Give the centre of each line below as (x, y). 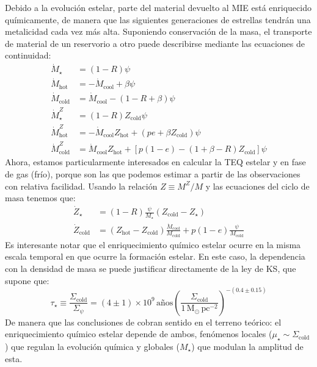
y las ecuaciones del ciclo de (257, 186)
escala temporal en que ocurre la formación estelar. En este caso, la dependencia (155, 256)
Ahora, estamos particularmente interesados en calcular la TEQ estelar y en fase (155, 162)
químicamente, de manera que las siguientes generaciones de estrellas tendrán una (158, 19)
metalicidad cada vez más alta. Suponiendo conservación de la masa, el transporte (158, 31)
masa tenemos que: (40, 198)
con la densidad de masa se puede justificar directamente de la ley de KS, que (151, 269)
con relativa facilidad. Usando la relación (81, 186)
